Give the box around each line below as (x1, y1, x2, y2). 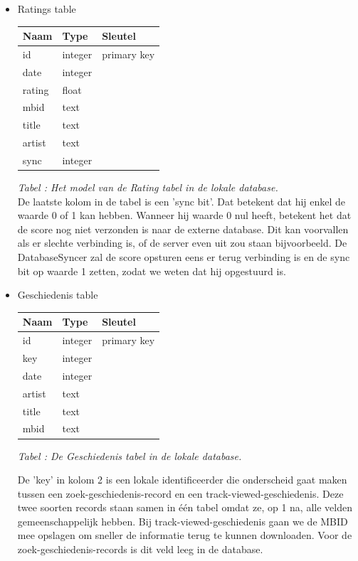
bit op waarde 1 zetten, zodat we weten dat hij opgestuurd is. (17, 263, 286, 278)
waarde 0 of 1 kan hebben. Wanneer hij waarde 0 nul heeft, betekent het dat (17, 208, 352, 223)
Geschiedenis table (17, 287, 98, 302)
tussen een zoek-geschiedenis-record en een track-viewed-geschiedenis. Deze (17, 486, 344, 501)
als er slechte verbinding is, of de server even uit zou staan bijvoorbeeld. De (17, 235, 347, 250)
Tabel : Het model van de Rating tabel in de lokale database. (17, 180, 278, 195)
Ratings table (17, 1, 76, 16)
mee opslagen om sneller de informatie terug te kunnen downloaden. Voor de (17, 528, 352, 543)
